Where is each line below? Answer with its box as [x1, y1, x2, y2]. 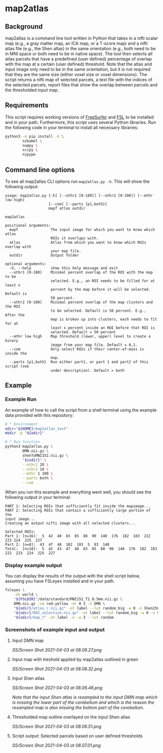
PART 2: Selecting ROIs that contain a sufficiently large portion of [5, 508, 151, 513]
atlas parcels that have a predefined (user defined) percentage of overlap [5, 56, 152, 61]
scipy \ [22, 147, 38, 153]
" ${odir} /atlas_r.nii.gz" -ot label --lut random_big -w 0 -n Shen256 [14, 606, 160, 611]
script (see [5, 364, 29, 369]
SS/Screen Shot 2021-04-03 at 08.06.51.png [12, 723, 102, 729]
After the [5, 313, 25, 317]
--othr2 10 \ [22, 467, 49, 472]
